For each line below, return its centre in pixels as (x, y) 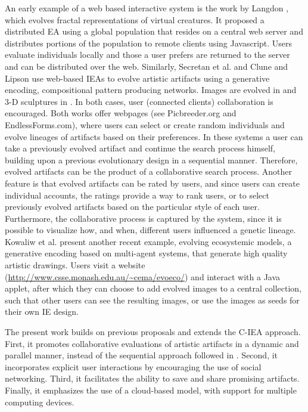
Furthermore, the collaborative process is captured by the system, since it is (143, 218)
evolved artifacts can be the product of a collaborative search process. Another (148, 171)
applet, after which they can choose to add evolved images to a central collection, (153, 288)
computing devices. (40, 402)
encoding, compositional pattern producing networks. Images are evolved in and (151, 90)
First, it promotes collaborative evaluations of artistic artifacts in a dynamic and (152, 343)
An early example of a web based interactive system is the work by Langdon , (147, 8)
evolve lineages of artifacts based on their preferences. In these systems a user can (154, 136)
